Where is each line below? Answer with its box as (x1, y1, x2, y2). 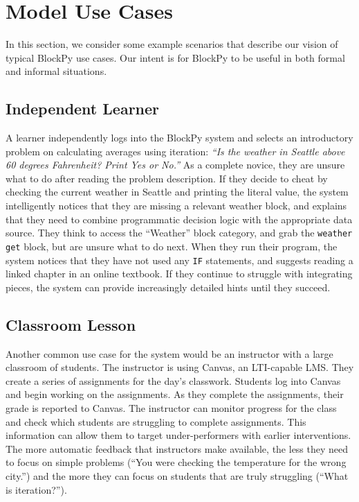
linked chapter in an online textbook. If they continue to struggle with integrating (6, 266, 353, 281)
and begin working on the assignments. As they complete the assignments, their (6, 387, 344, 401)
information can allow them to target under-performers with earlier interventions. (6, 428, 351, 442)
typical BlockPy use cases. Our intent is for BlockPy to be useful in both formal (6, 50, 345, 64)
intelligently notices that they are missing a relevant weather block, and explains (6, 198, 347, 213)
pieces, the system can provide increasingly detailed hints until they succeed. (6, 279, 331, 294)
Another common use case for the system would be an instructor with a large (6, 346, 333, 361)
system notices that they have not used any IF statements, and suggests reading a (6, 252, 353, 267)
